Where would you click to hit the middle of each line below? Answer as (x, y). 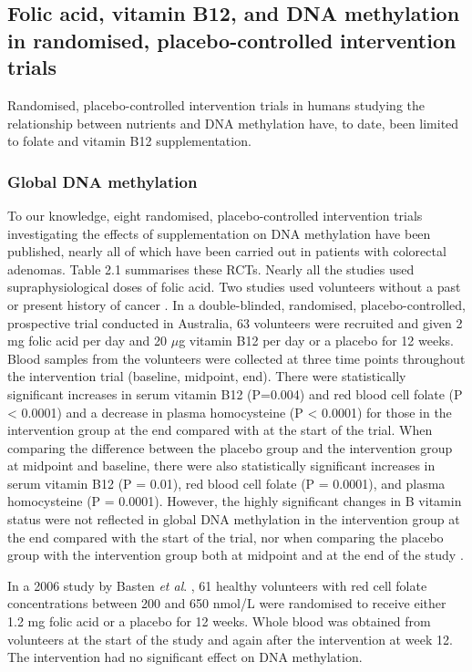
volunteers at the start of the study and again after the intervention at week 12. (230, 639)
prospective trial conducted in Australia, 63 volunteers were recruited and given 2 (235, 322)
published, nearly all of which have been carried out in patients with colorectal (227, 251)
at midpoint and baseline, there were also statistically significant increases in (221, 465)
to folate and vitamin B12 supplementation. (129, 141)
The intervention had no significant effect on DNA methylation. (185, 657)
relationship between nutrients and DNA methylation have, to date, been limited (233, 123)
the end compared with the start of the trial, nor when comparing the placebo (226, 537)
